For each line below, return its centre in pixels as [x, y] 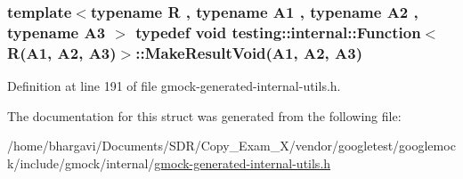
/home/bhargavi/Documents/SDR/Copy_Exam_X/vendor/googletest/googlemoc [231, 146]
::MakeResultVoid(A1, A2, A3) [249, 52]
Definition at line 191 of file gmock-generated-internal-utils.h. [174, 86]
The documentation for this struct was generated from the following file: [204, 115]
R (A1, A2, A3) [62, 52]
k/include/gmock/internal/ [81, 163]
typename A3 [57, 32]
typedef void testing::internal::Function [278, 32]
